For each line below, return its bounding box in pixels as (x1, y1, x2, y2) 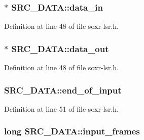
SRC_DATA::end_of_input (4, 83, 122, 96)
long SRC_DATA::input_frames (4, 125, 140, 137)
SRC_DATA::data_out (11, 42, 109, 55)
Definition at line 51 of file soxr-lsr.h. (4, 103, 119, 114)
